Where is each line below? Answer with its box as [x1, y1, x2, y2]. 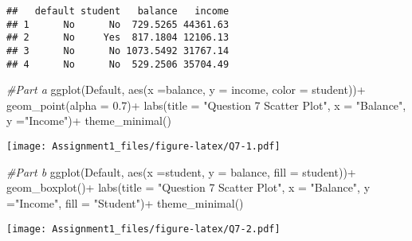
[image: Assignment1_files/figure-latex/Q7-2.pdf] [6, 223, 281, 235]
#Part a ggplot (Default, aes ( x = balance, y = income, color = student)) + [6, 81, 366, 98]
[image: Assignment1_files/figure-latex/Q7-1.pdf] [6, 141, 281, 153]
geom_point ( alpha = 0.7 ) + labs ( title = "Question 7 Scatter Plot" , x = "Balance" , [6, 96, 406, 113]
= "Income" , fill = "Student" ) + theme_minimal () [6, 194, 244, 211]
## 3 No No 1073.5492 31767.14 [6, 45, 230, 56]
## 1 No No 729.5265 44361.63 [6, 18, 230, 30]
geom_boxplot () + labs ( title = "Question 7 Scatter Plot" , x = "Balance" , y [6, 179, 371, 196]
